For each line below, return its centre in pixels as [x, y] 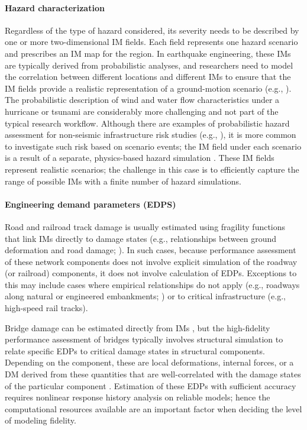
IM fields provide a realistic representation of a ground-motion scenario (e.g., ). [148, 88]
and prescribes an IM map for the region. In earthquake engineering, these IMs [148, 53]
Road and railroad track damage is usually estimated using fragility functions [145, 226]
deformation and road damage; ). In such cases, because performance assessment [151, 250]
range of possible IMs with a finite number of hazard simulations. [123, 181]
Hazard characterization [55, 7]
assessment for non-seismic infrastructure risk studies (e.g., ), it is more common [151, 135]
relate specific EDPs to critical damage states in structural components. [135, 350]
